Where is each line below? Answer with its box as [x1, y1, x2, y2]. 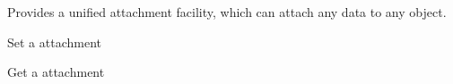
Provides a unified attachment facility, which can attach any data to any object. [7, 3, 447, 21]
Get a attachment [7, 63, 105, 81]
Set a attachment [7, 32, 101, 51]
